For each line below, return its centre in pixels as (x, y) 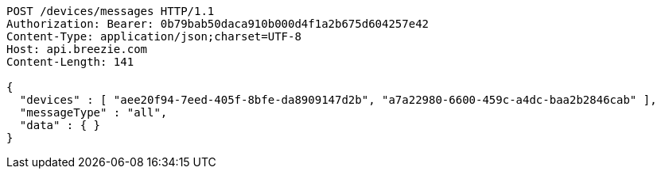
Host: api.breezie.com (77, 49)
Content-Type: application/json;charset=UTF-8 (154, 36)
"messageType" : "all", (93, 112)
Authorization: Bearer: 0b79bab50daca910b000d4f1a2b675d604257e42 (218, 24)
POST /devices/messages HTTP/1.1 (111, 11)
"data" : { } (60, 125)
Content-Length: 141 (70, 62)
